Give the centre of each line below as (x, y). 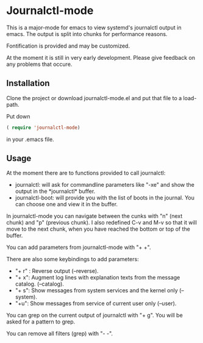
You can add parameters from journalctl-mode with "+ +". (79, 247)
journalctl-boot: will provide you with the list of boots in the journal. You (105, 198)
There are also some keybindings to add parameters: (73, 259)
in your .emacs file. (30, 139)
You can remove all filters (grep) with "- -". (60, 334)
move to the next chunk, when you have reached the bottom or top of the (98, 229)
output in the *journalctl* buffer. (55, 191)
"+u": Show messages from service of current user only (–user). (96, 303)
